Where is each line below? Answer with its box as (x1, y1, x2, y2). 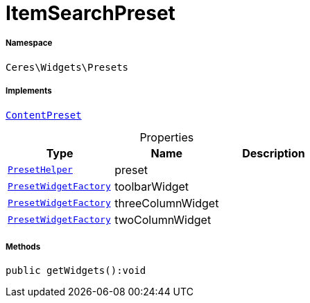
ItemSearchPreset (6, 1, 175, 25)
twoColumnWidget (114, 212, 212, 227)
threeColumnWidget (114, 196, 219, 210)
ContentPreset (6, 109, 82, 121)
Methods (6, 241, 41, 252)
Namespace (6, 38, 53, 49)
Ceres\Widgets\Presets (6, 61, 129, 73)
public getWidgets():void (6, 265, 146, 277)
